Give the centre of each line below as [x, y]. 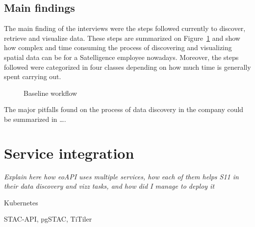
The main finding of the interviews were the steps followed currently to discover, [125, 28]
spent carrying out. [33, 76]
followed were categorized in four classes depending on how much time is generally [127, 67]
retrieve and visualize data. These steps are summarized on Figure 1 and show [122, 38]
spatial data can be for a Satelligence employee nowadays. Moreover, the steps [121, 57]
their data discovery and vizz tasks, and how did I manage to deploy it [109, 186]
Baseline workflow [51, 93]
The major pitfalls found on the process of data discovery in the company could [124, 109]
